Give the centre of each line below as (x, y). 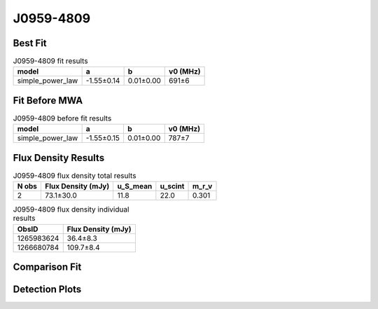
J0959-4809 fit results (50, 61)
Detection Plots (47, 290)
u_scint (172, 186)
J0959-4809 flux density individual (71, 210)
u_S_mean (135, 186)
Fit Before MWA (48, 101)
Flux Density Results (59, 158)
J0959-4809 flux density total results (75, 176)
